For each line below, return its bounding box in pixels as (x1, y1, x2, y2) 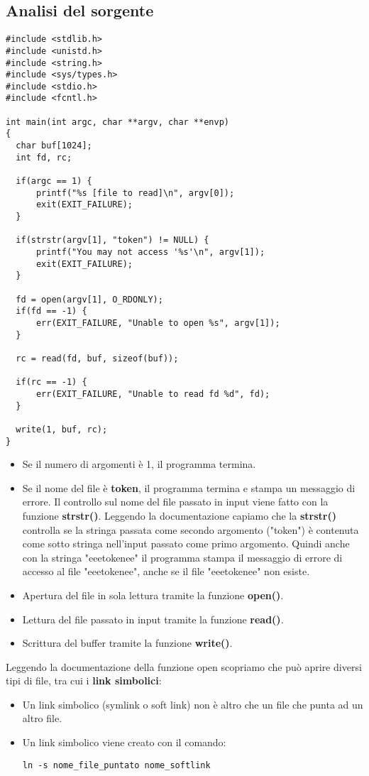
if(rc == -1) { (16, 377, 87, 388)
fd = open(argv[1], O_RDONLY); (16, 294, 163, 305)
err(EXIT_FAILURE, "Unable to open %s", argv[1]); (35, 317, 280, 328)
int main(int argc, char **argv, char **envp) (6, 116, 229, 127)
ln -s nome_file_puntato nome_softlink (22, 760, 211, 770)
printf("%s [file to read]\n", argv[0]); (35, 187, 235, 198)
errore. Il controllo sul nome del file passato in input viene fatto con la (22, 494, 329, 509)
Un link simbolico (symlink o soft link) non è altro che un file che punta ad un (22, 696, 363, 711)
